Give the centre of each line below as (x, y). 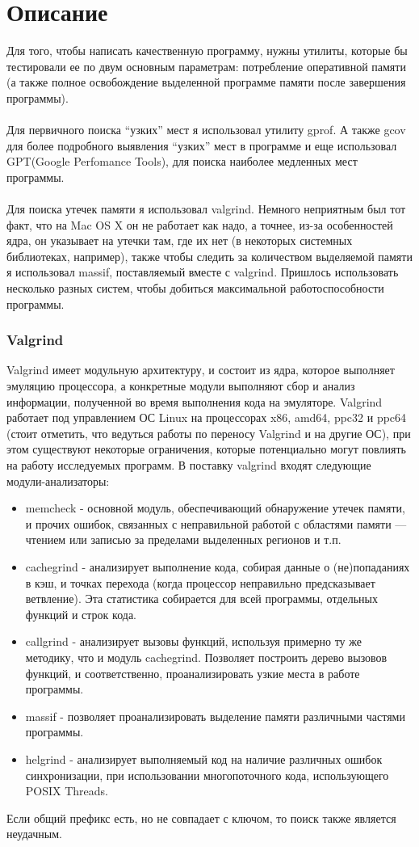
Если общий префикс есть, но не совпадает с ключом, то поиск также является (201, 818)
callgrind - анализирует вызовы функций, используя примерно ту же (193, 641)
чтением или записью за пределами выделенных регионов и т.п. (183, 539)
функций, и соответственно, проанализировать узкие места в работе (193, 673)
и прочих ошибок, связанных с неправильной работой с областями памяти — (216, 523)
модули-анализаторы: (58, 480)
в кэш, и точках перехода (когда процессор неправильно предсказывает (200, 582)
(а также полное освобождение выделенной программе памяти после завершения (206, 82)
